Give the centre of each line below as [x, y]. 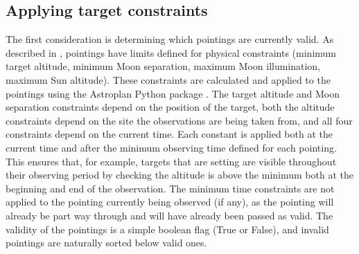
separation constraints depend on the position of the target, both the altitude [170, 107]
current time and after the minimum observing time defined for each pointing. [171, 147]
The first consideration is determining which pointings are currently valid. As [170, 39]
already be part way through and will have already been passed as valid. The [169, 215]
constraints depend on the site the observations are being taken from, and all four [179, 120]
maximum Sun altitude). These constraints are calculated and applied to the [168, 79]
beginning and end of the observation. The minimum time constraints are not [170, 188]
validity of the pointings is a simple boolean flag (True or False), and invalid [167, 229]
